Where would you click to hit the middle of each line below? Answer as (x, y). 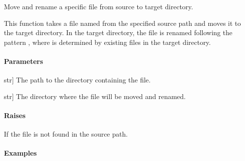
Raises (15, 115)
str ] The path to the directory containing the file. (77, 80)
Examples (20, 153)
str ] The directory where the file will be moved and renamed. (95, 96)
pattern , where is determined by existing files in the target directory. (107, 42)
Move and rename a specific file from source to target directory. (99, 6)
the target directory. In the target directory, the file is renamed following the (118, 32)
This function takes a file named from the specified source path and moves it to (122, 23)
